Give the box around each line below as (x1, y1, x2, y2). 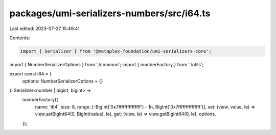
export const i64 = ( (9, 71, 52, 77)
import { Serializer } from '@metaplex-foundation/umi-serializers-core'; (20, 48, 212, 54)
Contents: (9, 35, 30, 41)
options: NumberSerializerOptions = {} (22, 78, 103, 84)
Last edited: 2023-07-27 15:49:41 (9, 25, 80, 32)
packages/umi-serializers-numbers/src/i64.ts (9, 8, 211, 19)
